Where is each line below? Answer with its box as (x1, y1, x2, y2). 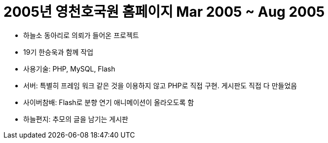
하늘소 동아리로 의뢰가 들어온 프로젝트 (23, 31, 139, 39)
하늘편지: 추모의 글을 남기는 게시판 (23, 114, 128, 123)
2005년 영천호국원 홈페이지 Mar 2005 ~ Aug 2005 (3, 3, 325, 20)
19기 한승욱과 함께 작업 (23, 47, 94, 56)
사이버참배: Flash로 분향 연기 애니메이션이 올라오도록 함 (23, 98, 194, 107)
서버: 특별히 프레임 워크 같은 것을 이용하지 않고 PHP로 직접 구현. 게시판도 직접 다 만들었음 (23, 81, 297, 90)
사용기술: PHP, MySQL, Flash (23, 64, 115, 73)
